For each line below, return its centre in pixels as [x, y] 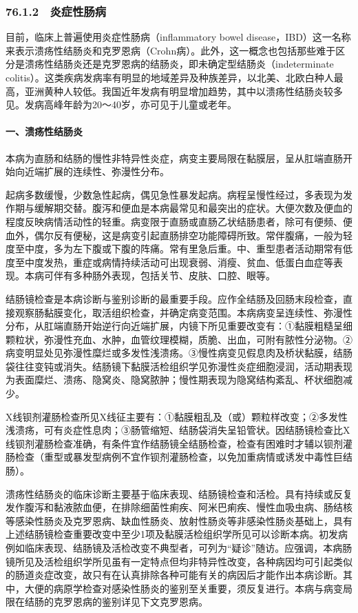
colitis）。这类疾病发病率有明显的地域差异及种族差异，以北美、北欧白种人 [170, 77]
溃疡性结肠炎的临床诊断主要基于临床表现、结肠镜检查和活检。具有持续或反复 [179, 493]
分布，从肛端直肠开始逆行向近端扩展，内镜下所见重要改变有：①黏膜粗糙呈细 [179, 326]
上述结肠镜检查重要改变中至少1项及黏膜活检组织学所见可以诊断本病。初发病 [177, 534]
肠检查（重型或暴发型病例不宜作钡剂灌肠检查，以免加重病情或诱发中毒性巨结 [179, 457]
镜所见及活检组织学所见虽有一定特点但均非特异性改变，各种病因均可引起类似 [179, 561]
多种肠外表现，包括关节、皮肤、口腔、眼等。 [174, 275]
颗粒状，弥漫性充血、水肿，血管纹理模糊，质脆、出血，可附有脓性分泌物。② [179, 339]
